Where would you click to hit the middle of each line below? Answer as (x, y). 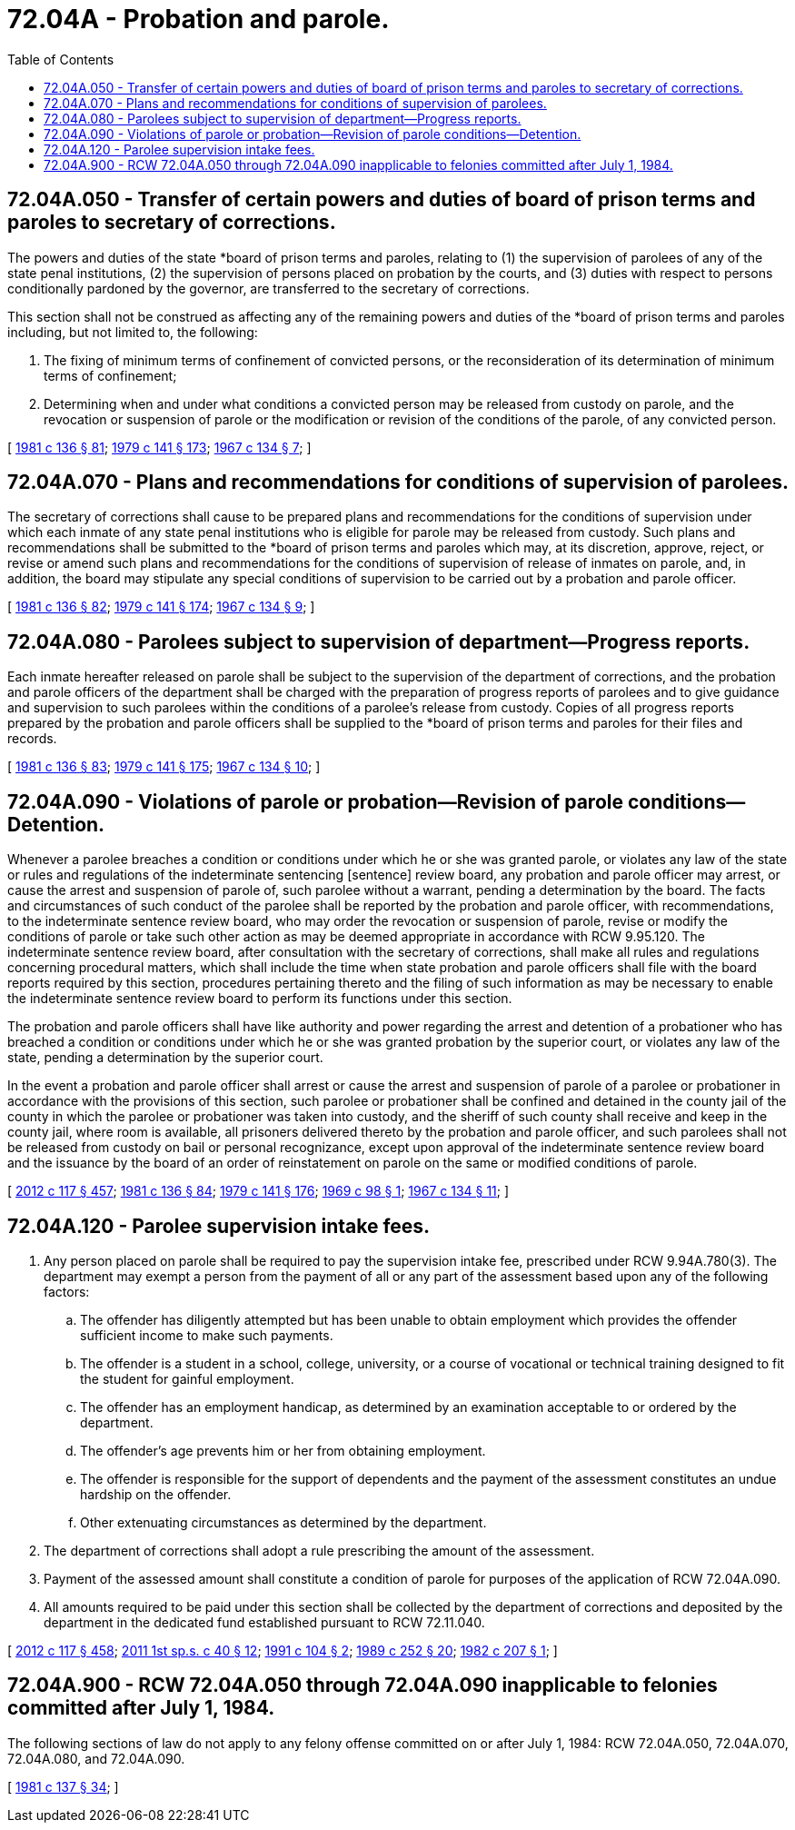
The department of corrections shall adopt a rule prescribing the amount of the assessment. (319, 1550)
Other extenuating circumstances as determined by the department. (283, 1522)
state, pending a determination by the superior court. (165, 1058)
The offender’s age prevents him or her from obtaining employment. (283, 1450)
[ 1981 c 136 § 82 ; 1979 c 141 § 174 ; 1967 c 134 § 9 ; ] (161, 607)
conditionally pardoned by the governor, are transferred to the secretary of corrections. (268, 288)
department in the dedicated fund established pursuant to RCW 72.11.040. (264, 1622)
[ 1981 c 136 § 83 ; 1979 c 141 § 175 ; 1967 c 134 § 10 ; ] (164, 767)
